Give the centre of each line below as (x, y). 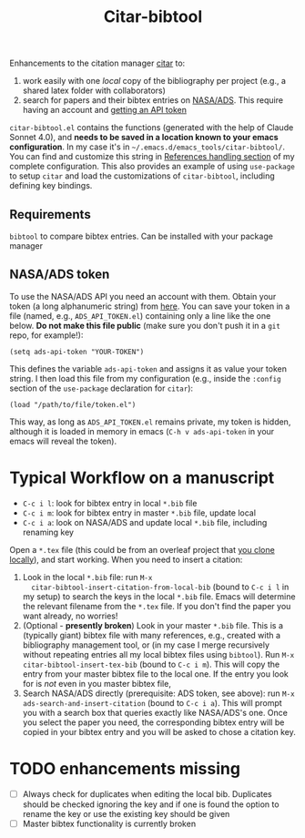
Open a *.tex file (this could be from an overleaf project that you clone (142, 549)
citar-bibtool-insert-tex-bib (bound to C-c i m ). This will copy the (151, 664)
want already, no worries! (70, 616)
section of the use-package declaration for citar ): (102, 388)
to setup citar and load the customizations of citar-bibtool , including (142, 176)
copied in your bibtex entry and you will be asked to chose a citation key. (159, 731)
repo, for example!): (46, 335)
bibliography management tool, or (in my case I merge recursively (146, 645)
